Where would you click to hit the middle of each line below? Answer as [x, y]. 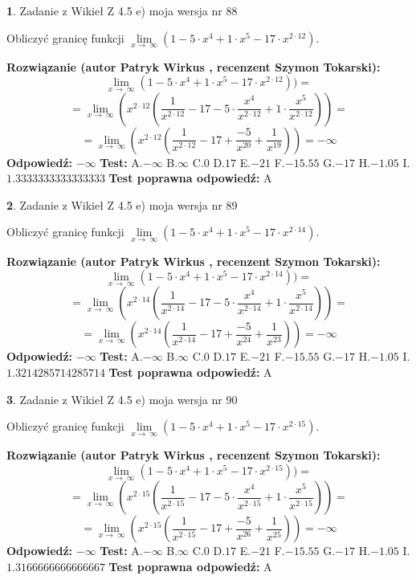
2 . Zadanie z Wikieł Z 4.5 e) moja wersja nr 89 [122, 204]
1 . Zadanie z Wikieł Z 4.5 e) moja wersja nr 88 [122, 10]
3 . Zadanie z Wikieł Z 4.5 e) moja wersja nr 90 [122, 399]
